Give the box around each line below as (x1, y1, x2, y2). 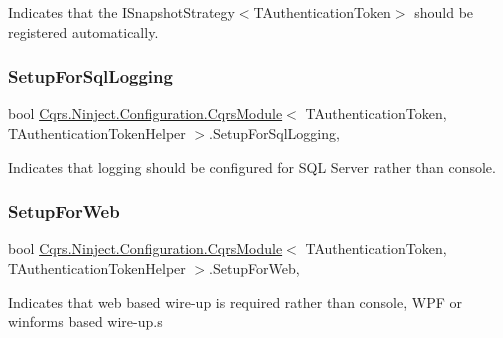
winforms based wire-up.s (8, 311, 163, 332)
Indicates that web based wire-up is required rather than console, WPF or (8, 291, 462, 312)
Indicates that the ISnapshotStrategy (8, 2, 235, 22)
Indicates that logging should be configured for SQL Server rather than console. (8, 156, 496, 177)
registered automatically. (8, 21, 159, 42)
